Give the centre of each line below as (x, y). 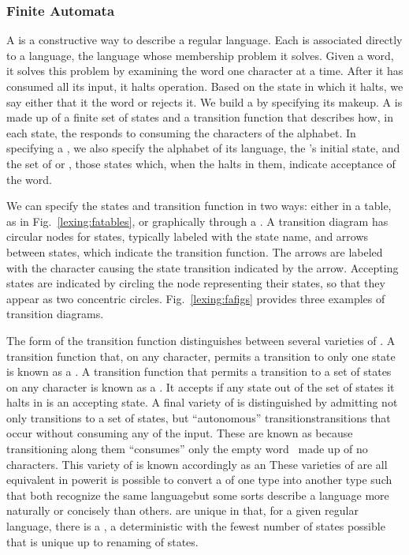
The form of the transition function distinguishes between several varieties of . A (201, 340)
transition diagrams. (55, 314)
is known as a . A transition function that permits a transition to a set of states (199, 371)
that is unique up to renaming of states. (102, 541)
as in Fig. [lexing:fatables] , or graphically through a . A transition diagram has (197, 221)
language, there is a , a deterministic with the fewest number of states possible (196, 526)
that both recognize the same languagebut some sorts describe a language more (198, 495)
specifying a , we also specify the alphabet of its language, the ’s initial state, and (203, 148)
